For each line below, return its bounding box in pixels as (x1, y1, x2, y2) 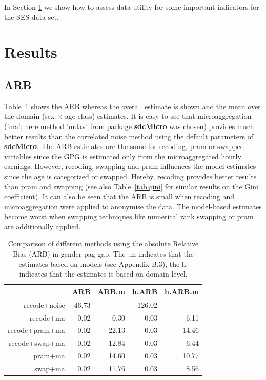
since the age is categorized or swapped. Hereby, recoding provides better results (4, 171, 257, 181)
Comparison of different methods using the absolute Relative (8, 238, 199, 249)
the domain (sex (4, 111, 55, 121)
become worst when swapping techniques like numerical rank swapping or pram (4, 211, 254, 222)
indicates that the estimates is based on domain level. (19, 268, 188, 279)
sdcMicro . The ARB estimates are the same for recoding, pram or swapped (4, 141, 244, 152)
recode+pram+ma (8, 325, 65, 335)
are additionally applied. (4, 221, 81, 231)
